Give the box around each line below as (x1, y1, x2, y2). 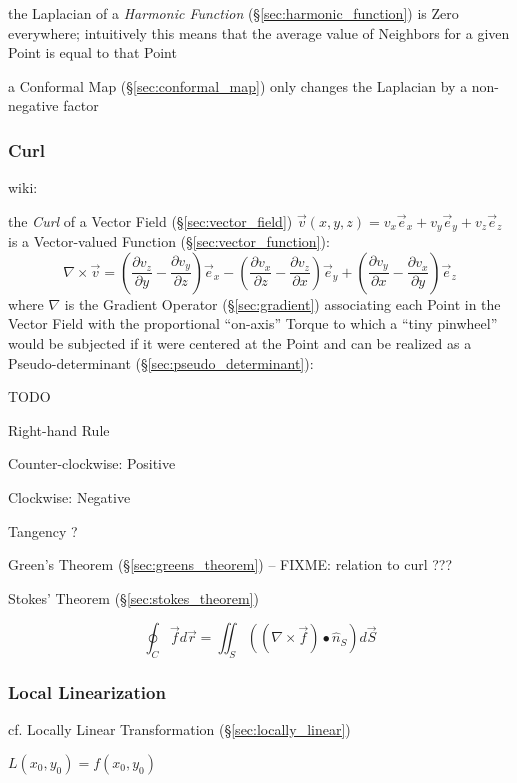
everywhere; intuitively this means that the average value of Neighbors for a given (8, 22, 510, 43)
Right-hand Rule (8, 419, 110, 440)
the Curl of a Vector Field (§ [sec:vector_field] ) (8, 210, 293, 231)
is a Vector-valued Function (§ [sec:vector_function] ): (8, 231, 330, 252)
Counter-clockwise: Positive (8, 453, 176, 474)
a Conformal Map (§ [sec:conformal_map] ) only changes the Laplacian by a (8, 75, 468, 96)
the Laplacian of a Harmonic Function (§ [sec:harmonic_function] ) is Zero (8, 3, 459, 23)
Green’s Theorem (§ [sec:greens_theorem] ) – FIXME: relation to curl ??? (8, 554, 453, 575)
